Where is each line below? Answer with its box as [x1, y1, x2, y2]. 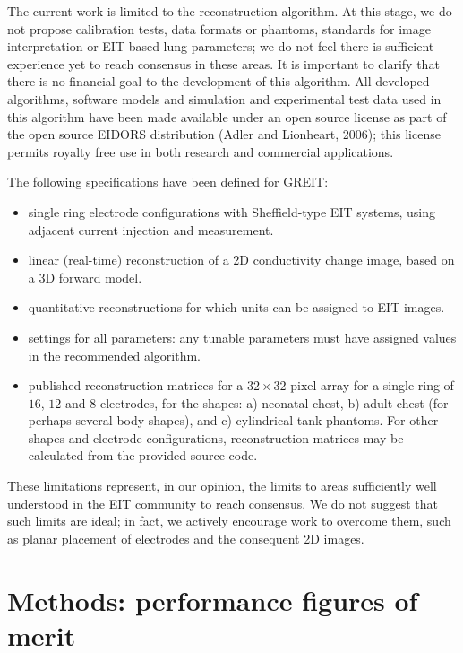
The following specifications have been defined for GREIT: [7, 172, 329, 191]
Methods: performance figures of [7, 581, 418, 618]
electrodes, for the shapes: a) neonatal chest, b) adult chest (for [99, 393, 449, 412]
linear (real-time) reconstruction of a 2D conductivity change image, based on [28, 250, 455, 269]
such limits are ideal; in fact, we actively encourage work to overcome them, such [7, 511, 451, 530]
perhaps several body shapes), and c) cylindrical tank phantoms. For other [28, 411, 439, 430]
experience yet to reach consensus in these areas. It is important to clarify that [7, 54, 440, 73]
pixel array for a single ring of [290, 376, 454, 395]
